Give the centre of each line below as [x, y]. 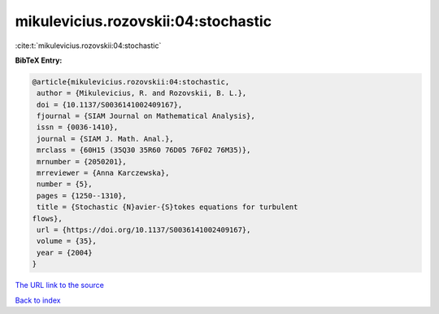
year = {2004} [65, 253]
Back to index [38, 300]
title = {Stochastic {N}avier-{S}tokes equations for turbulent [167, 207]
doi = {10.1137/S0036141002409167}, [110, 105]
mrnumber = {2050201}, [82, 161]
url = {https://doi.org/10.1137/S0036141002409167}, [144, 230]
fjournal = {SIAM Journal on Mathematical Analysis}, [146, 116]
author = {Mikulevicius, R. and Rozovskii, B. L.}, [142, 93]
